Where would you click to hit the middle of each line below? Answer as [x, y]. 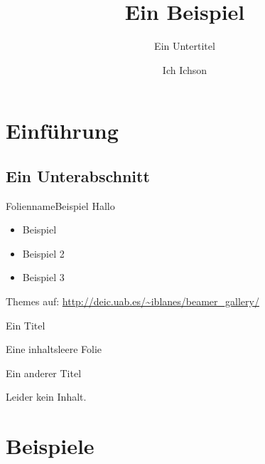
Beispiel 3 [43, 277]
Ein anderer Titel [44, 373]
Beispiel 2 [43, 253]
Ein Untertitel [185, 46]
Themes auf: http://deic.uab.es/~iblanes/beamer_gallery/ [132, 301]
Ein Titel [26, 325]
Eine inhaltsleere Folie [54, 349]
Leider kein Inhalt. [46, 397]
